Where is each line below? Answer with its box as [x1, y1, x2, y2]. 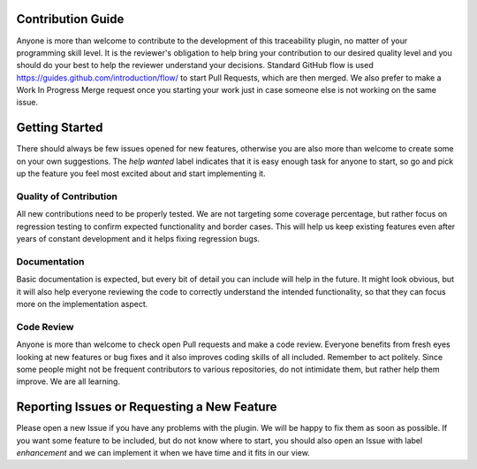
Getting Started [16, 120, 103, 135]
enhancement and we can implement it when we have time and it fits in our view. [16, 448, 311, 457]
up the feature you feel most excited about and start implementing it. [16, 168, 266, 179]
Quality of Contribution [16, 190, 118, 203]
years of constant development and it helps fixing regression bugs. [16, 234, 261, 244]
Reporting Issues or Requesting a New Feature [16, 399, 277, 415]
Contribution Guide [16, 12, 125, 27]
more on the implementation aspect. [16, 299, 148, 309]
